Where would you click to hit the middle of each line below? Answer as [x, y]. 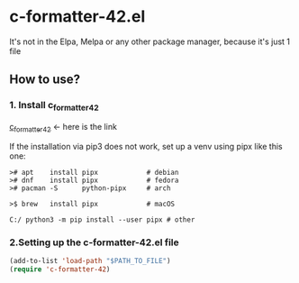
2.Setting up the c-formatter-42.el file [94, 242]
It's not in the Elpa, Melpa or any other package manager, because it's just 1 [150, 41]
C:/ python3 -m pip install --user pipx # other [102, 219]
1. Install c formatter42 [54, 106]
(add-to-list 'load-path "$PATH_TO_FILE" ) [90, 260]
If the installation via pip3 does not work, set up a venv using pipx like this [146, 146]
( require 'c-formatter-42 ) [60, 269]
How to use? [45, 80]
